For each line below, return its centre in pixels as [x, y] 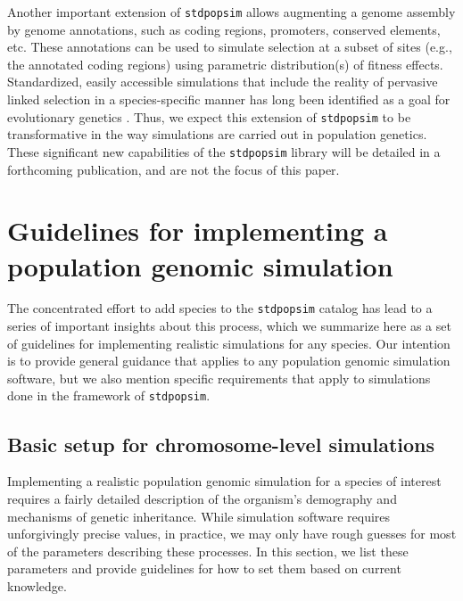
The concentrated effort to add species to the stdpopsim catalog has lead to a [220, 308]
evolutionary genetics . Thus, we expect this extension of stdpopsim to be [209, 116]
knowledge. [37, 585]
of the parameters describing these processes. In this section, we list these [208, 551]
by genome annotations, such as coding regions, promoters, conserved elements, [224, 29]
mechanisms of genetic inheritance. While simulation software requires [199, 516]
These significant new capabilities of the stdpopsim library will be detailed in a [224, 151]
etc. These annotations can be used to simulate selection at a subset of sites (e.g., [230, 47]
